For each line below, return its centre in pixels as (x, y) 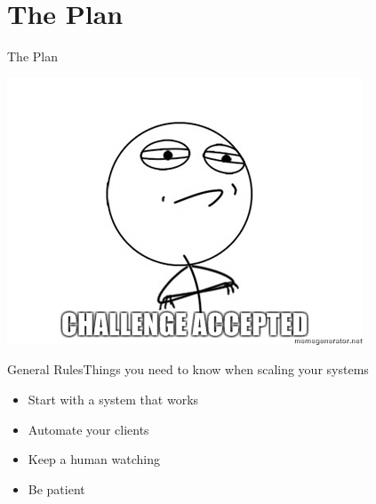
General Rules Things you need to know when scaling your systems (188, 369)
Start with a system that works (113, 399)
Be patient (56, 488)
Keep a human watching (94, 459)
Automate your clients (88, 429)
